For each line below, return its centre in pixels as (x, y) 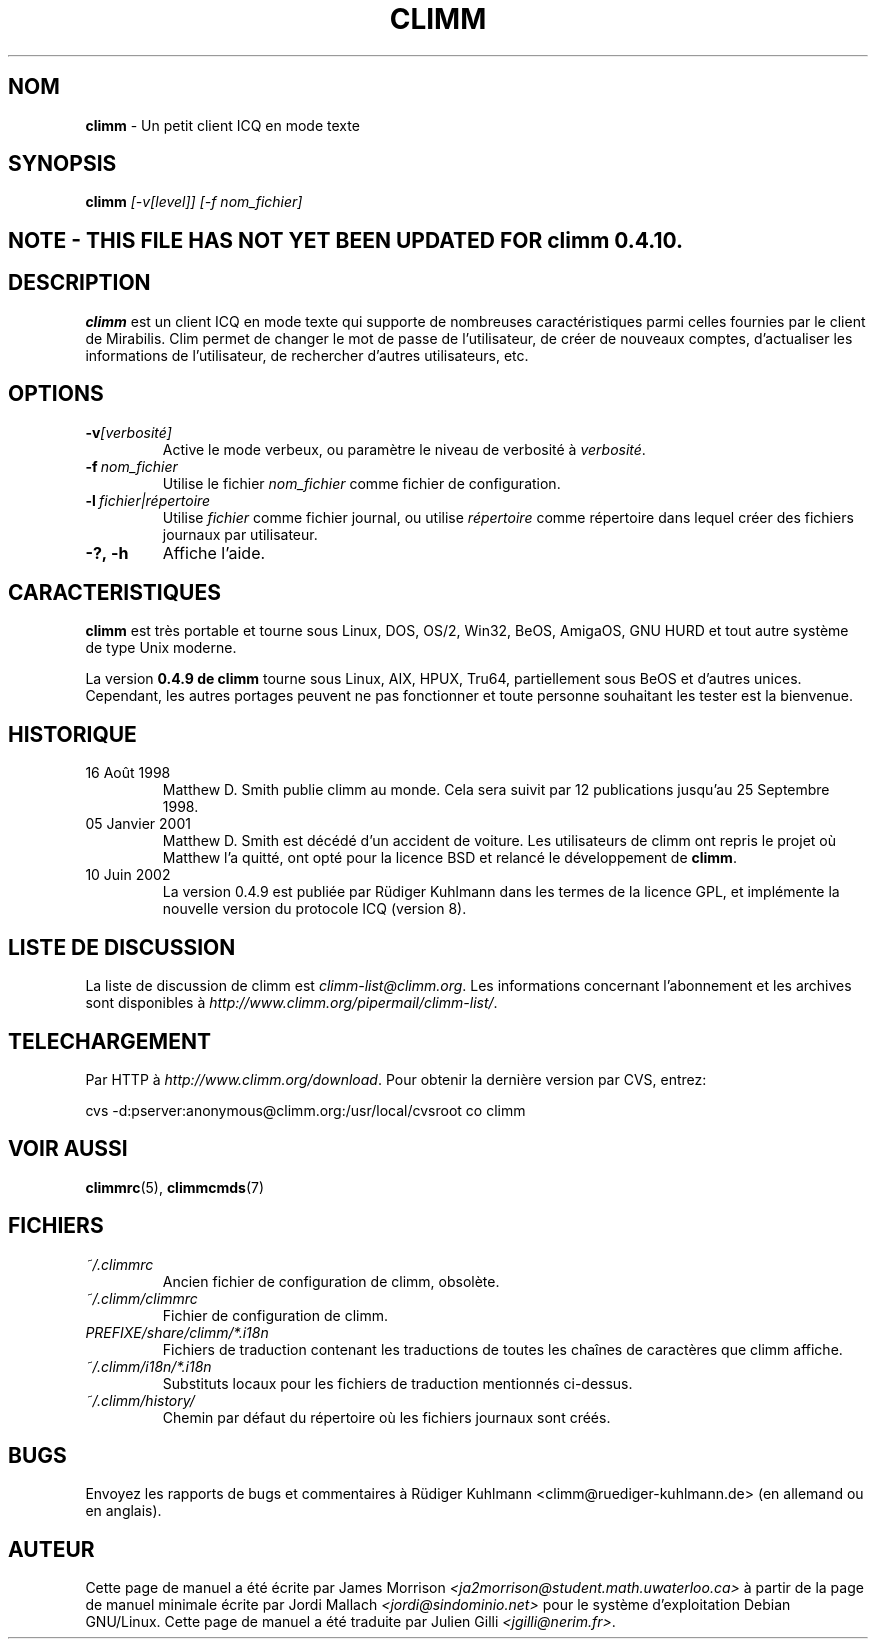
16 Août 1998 (128, 773)
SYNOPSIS (62, 164)
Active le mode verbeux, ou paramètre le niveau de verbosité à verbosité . (404, 449)
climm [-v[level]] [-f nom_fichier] (194, 202)
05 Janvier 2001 (138, 824)
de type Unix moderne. (161, 648)
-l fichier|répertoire (148, 500)
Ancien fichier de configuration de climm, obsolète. (331, 1281)
